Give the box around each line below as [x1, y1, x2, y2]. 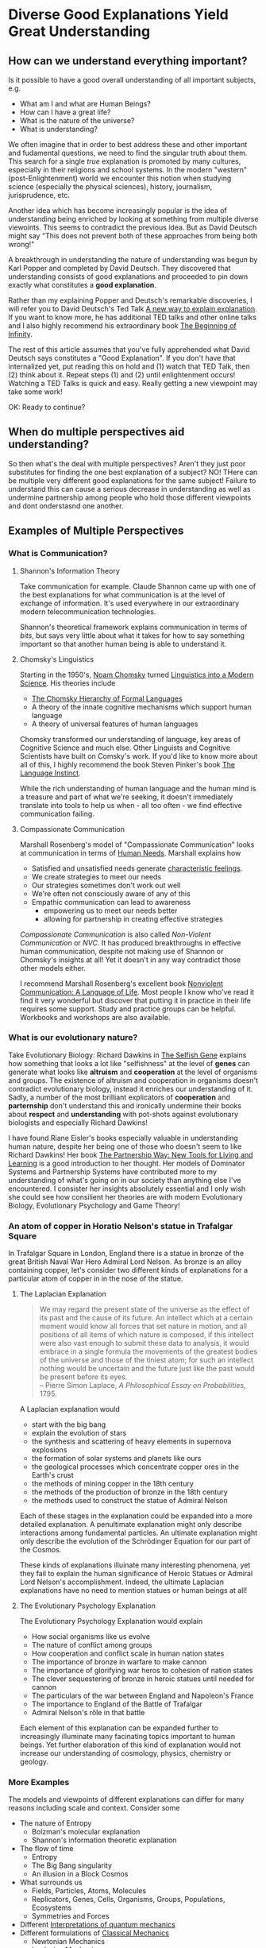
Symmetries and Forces [31, 1911, 110, 1921]
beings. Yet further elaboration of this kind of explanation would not [19, 1740, 241, 1749]
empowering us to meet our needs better [43, 906, 178, 915]
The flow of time [19, 1844, 74, 1853]
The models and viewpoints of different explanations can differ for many [8, 1795, 245, 1804]
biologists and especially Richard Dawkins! [8, 1118, 148, 1127]
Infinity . [8, 330, 33, 338]
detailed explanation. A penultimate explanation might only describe [19, 1520, 242, 1529]
